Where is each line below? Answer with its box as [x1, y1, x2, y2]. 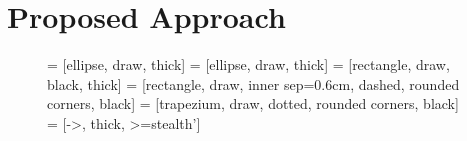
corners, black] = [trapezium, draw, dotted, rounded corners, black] [47, 93, 459, 114]
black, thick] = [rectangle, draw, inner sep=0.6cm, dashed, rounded [47, 73, 460, 94]
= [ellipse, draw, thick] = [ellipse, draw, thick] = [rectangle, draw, [47, 54, 450, 75]
